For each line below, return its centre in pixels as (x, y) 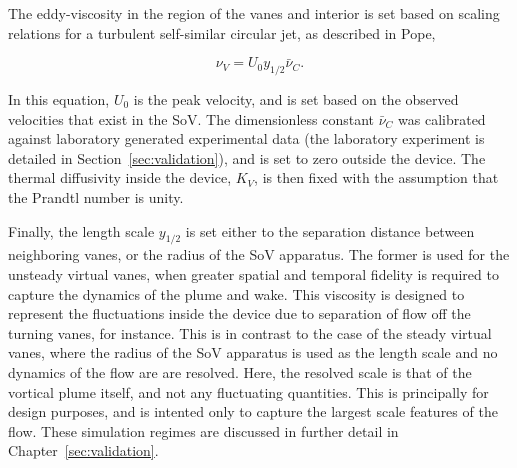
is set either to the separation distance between (330, 230)
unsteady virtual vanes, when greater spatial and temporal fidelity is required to (253, 273)
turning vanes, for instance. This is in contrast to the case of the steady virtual (250, 332)
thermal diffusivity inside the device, (120, 177)
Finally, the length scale (81, 230)
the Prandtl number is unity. (96, 196)
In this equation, (59, 98)
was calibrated (442, 118)
